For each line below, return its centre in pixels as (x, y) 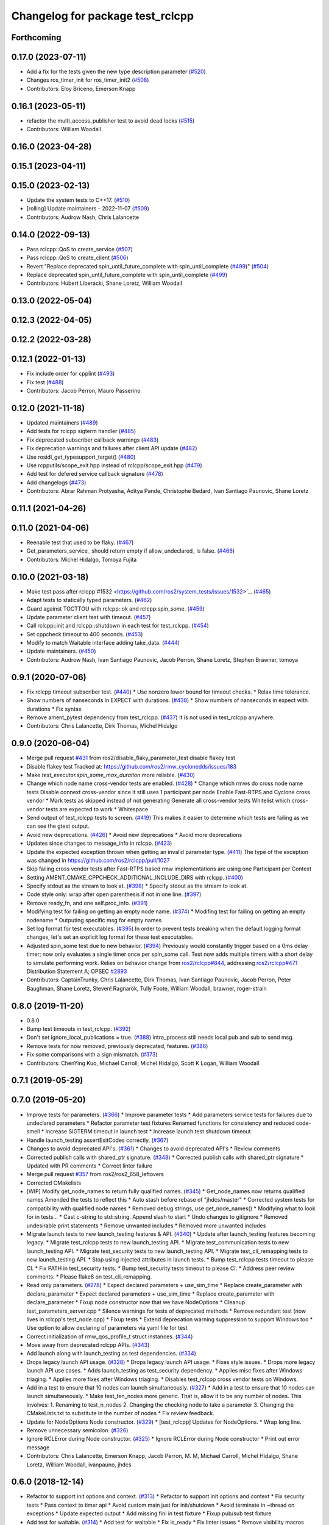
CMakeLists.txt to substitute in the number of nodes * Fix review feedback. (120, 1413)
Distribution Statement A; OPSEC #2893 (77, 971)
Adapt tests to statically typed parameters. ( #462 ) (89, 600)
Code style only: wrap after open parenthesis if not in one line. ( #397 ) (114, 894)
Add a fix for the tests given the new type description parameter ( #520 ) (116, 72)
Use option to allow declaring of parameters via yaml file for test (107, 1328)
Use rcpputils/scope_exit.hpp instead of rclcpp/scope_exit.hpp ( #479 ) (114, 465)
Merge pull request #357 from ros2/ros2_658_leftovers (95, 1174)
